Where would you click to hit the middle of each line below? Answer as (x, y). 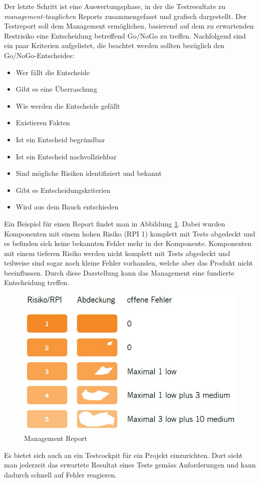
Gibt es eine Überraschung (56, 89)
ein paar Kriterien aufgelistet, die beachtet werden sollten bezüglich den (114, 45)
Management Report (56, 438)
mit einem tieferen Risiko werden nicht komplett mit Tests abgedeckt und (117, 253)
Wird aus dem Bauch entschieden (67, 207)
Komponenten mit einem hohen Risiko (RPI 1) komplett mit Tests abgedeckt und (130, 233)
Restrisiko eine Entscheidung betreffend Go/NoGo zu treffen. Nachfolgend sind (125, 35)
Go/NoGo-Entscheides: (39, 55)
